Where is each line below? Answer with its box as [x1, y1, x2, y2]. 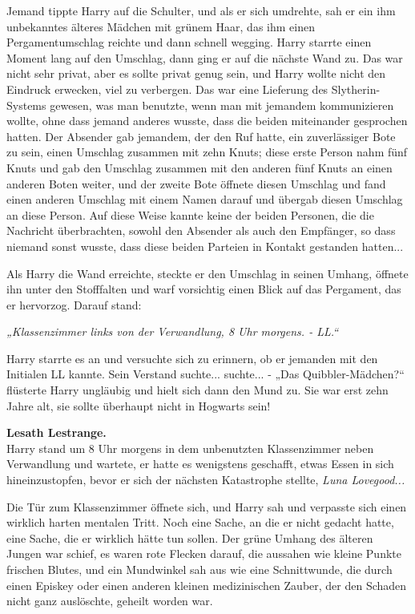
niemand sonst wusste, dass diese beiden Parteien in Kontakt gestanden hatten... [6, 237, 404, 254]
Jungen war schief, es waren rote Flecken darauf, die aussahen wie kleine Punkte [6, 545, 401, 562]
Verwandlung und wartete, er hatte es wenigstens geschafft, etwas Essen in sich [6, 455, 394, 472]
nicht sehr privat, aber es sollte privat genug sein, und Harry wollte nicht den [6, 65, 386, 82]
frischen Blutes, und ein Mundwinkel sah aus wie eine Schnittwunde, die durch [6, 561, 393, 577]
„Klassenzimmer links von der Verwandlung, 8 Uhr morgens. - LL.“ [6, 323, 339, 340]
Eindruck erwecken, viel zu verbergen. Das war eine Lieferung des [6, 80, 328, 97]
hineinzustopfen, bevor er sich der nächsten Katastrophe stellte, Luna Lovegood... [6, 471, 405, 488]
